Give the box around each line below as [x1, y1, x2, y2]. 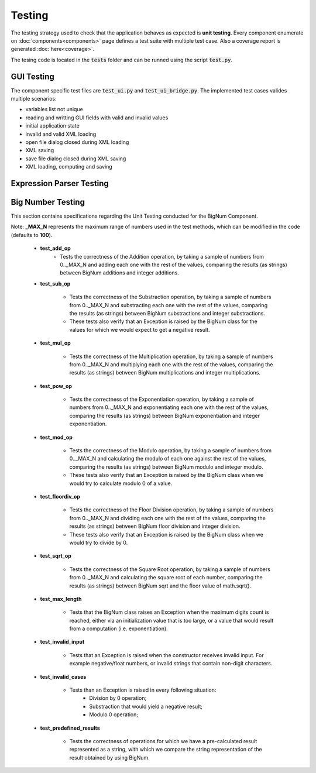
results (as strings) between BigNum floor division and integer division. [69, 523, 241, 530]
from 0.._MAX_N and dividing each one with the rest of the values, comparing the [69, 514, 266, 521]
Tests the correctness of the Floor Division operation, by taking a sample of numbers [69, 506, 274, 513]
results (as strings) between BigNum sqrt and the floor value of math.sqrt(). [69, 582, 252, 589]
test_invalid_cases [40, 673, 87, 680]
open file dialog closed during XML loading [25, 138, 129, 146]
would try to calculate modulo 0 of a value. [69, 480, 173, 487]
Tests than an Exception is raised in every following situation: [69, 686, 217, 693]
